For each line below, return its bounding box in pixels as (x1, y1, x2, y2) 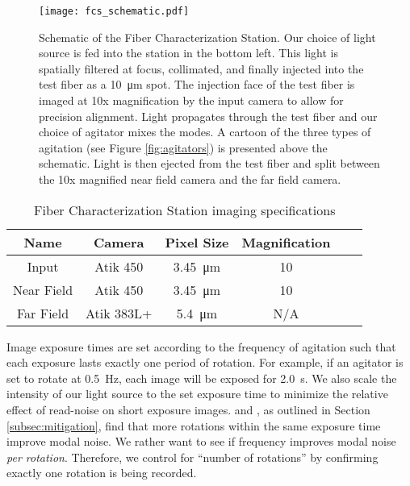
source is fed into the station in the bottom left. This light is (39, 44, 339, 61)
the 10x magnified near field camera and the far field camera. (39, 171, 341, 187)
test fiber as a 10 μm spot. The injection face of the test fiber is (39, 76, 355, 93)
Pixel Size (165, 232, 229, 251)
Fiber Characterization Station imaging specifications (34, 200, 336, 219)
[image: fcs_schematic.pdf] (39, 6, 190, 17)
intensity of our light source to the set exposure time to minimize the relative (6, 385, 388, 402)
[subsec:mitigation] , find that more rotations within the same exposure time (6, 417, 381, 434)
